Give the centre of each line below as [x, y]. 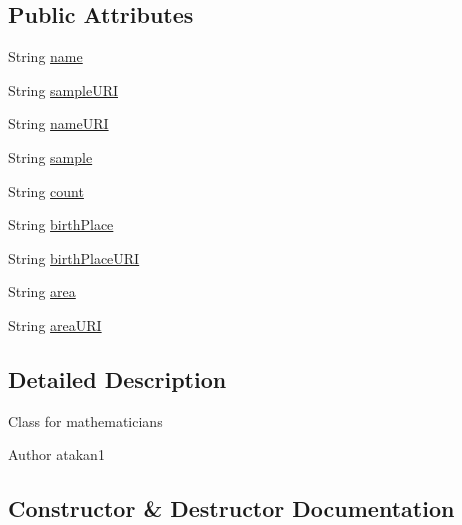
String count [46, 190]
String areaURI [55, 324]
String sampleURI [63, 89]
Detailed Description [117, 378]
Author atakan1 [56, 454]
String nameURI [58, 123]
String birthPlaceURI [74, 257]
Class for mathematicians [85, 420]
